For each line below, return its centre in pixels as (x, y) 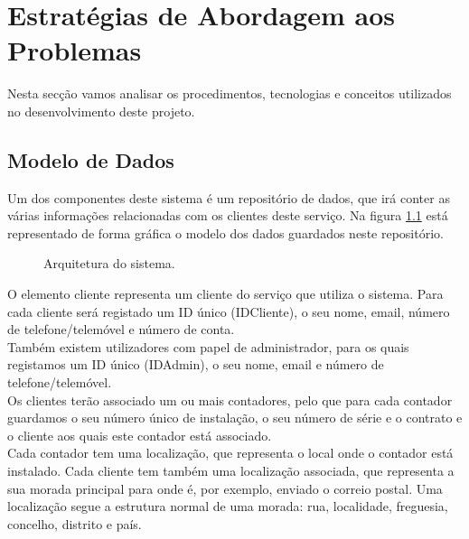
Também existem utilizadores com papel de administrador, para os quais (208, 346)
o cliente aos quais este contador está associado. (140, 435)
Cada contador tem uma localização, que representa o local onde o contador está (230, 453)
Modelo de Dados (91, 159)
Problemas (75, 50)
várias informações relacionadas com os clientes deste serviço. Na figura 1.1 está (228, 215)
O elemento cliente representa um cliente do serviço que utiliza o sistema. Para (225, 294)
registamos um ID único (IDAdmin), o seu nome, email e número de (196, 364)
